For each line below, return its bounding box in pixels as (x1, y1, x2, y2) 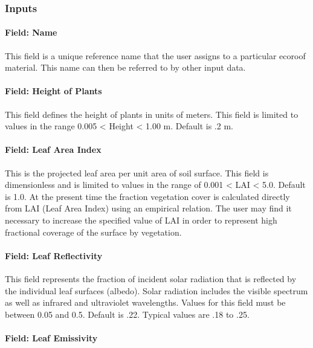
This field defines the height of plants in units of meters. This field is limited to (5, 108, 298, 120)
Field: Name (5, 26, 57, 39)
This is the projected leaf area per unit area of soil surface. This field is (5, 166, 269, 179)
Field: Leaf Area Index (5, 143, 102, 156)
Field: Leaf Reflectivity (5, 249, 103, 262)
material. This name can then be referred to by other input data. (5, 61, 246, 74)
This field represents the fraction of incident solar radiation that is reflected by (5, 272, 297, 285)
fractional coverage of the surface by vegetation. (5, 225, 182, 238)
